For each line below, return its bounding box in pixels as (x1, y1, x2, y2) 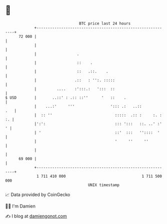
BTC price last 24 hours (79, 21, 131, 26)
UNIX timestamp (87, 182, 120, 188)
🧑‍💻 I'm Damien (5, 203, 36, 209)
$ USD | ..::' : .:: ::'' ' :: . (5, 95, 126, 100)
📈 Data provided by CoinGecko (5, 192, 70, 198)
